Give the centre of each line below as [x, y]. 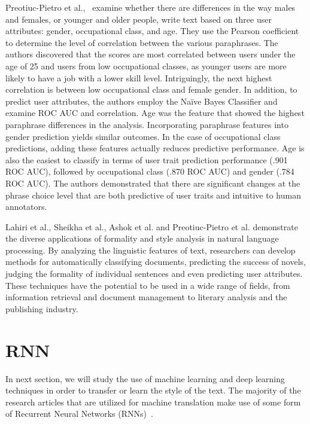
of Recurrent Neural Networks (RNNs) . [79, 414]
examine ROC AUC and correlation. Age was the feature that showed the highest [155, 113]
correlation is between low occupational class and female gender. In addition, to [151, 89]
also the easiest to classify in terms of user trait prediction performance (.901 [147, 159]
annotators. [26, 207]
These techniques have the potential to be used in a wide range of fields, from [148, 285]
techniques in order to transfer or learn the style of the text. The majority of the [153, 390]
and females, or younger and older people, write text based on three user [139, 19]
